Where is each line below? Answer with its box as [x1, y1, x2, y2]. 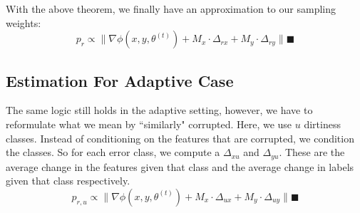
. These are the [279, 145, 345, 160]
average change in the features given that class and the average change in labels [6, 159, 354, 174]
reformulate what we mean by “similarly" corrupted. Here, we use [6, 116, 292, 131]
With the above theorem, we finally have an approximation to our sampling [6, 1, 336, 16]
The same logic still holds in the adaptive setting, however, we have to [6, 103, 313, 118]
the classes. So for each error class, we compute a [6, 145, 220, 160]
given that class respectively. [6, 173, 130, 188]
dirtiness [304, 116, 341, 131]
